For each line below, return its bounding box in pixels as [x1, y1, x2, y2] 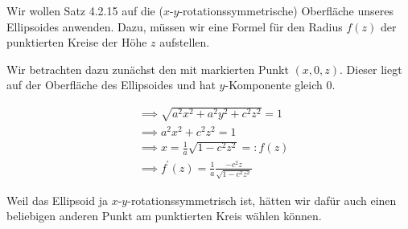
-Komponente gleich [225, 76, 323, 93]
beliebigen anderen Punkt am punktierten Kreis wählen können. [6, 207, 322, 224]
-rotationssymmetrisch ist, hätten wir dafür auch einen [127, 191, 397, 208]
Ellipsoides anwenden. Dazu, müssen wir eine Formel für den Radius [6, 18, 343, 35]
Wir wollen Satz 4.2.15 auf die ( [6, 2, 163, 18]
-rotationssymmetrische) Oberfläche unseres [179, 2, 394, 18]
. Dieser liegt [339, 60, 402, 77]
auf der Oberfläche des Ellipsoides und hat [6, 76, 216, 93]
